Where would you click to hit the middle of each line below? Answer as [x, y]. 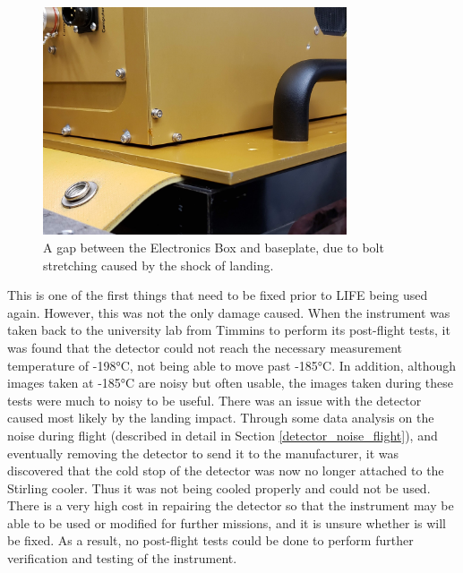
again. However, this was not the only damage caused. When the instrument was [229, 312]
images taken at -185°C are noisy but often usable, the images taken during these [231, 383]
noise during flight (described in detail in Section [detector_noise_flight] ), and [223, 435]
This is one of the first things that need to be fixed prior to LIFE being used [218, 295]
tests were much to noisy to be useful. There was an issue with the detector [214, 400]
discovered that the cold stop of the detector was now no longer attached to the [226, 470]
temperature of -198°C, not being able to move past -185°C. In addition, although [232, 365]
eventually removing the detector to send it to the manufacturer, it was [203, 453]
